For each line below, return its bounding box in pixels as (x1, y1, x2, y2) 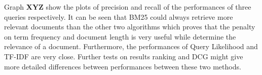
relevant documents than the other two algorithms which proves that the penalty (4, 21, 255, 32)
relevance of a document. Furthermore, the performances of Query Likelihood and (4, 41, 258, 52)
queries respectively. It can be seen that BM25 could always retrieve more (4, 11, 233, 22)
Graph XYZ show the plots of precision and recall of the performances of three (4, 2, 251, 12)
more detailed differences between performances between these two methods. (4, 61, 241, 71)
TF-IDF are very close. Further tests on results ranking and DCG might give (4, 51, 243, 61)
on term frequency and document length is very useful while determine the (4, 31, 236, 42)
